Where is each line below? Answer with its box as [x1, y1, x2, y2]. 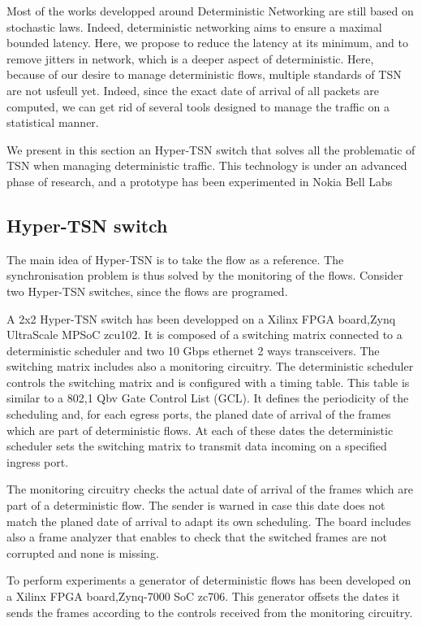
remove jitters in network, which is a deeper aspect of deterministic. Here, [6, 50, 374, 67]
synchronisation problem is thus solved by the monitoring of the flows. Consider [6, 267, 403, 284]
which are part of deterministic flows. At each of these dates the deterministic [6, 421, 394, 438]
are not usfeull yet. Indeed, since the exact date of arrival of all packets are [6, 81, 379, 98]
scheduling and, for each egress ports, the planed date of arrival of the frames [6, 406, 391, 423]
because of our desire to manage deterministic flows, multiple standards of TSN [6, 66, 402, 83]
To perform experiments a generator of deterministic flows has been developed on [6, 572, 411, 589]
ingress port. [6, 453, 69, 470]
